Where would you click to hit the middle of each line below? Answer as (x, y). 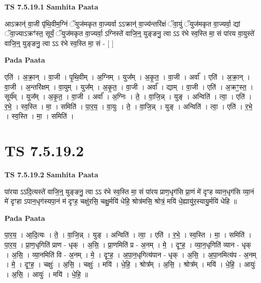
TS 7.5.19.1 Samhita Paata (52, 7)
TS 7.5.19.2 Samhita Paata (52, 175)
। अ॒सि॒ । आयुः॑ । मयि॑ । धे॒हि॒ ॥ (46, 274)
